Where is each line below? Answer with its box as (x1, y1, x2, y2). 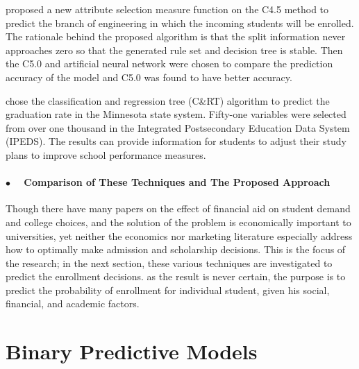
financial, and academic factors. (6, 296, 140, 311)
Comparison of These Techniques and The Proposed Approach (24, 175, 331, 189)
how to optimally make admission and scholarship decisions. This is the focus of (6, 242, 346, 257)
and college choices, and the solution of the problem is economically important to (6, 214, 351, 229)
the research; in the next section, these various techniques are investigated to (6, 255, 333, 270)
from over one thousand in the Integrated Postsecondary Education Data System (6, 120, 350, 135)
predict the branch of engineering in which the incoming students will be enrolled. (6, 15, 354, 30)
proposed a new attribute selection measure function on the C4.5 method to (6, 2, 329, 16)
